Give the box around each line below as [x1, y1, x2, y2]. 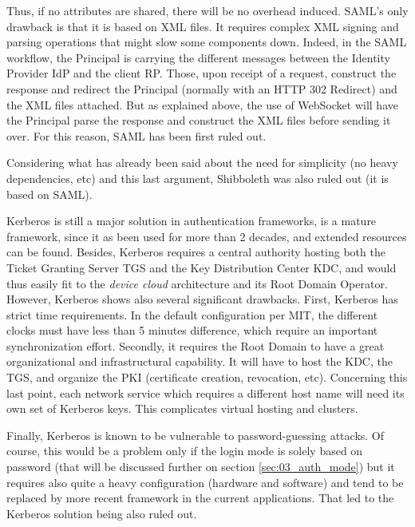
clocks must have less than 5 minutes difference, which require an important [6, 322, 378, 339]
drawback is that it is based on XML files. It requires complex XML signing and [6, 18, 399, 34]
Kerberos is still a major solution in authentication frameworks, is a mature [6, 212, 377, 229]
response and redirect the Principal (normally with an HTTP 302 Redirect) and [6, 80, 397, 97]
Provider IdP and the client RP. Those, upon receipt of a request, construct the [6, 65, 397, 81]
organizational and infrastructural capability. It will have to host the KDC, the [6, 353, 393, 370]
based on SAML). [6, 185, 93, 202]
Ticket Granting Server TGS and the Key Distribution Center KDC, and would [6, 259, 397, 275]
